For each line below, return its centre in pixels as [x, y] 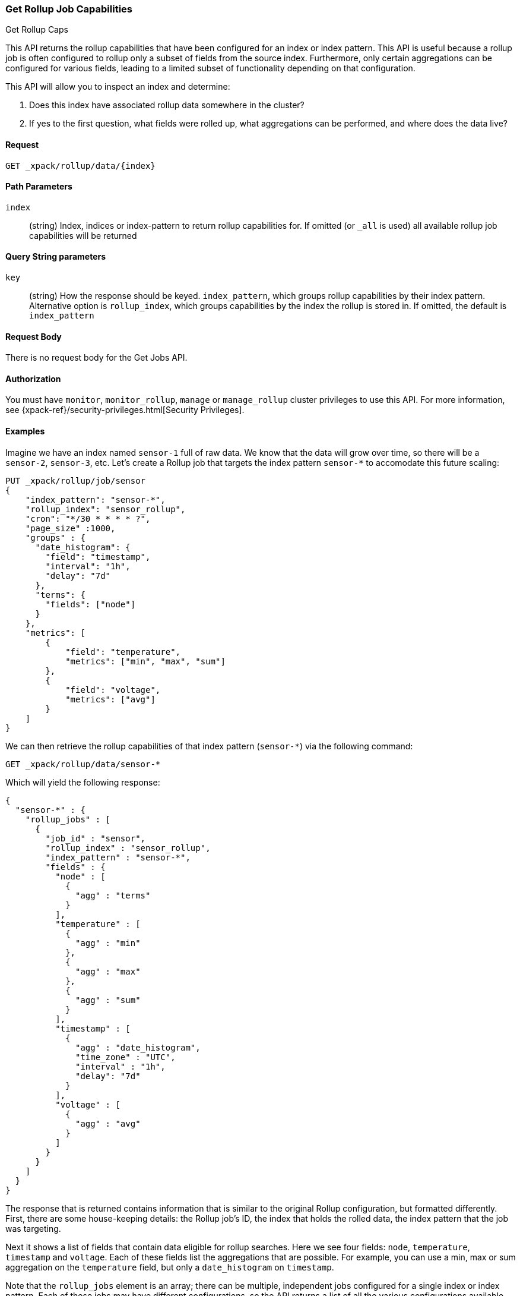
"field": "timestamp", [98, 556]
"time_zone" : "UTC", [126, 1057]
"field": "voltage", [113, 690]
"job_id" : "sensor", [96, 838]
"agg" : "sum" [108, 1000]
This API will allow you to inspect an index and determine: [118, 87]
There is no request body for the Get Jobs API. [96, 358]
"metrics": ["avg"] [110, 699]
